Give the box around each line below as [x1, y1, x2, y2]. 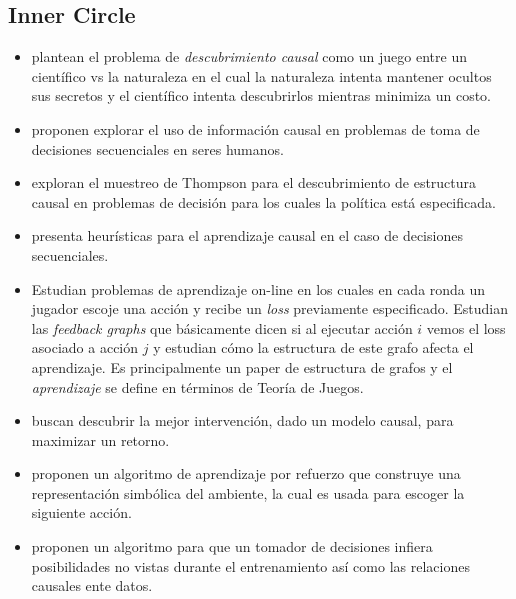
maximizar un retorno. [31, 429, 170, 450]
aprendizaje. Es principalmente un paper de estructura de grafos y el [31, 356, 453, 377]
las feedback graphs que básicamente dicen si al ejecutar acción [31, 317, 413, 338]
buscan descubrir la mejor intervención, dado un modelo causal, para [31, 410, 454, 431]
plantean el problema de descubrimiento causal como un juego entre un [31, 46, 467, 67]
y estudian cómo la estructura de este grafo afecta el [153, 337, 474, 358]
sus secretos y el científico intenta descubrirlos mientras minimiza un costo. [31, 85, 492, 106]
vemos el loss [426, 317, 506, 338]
